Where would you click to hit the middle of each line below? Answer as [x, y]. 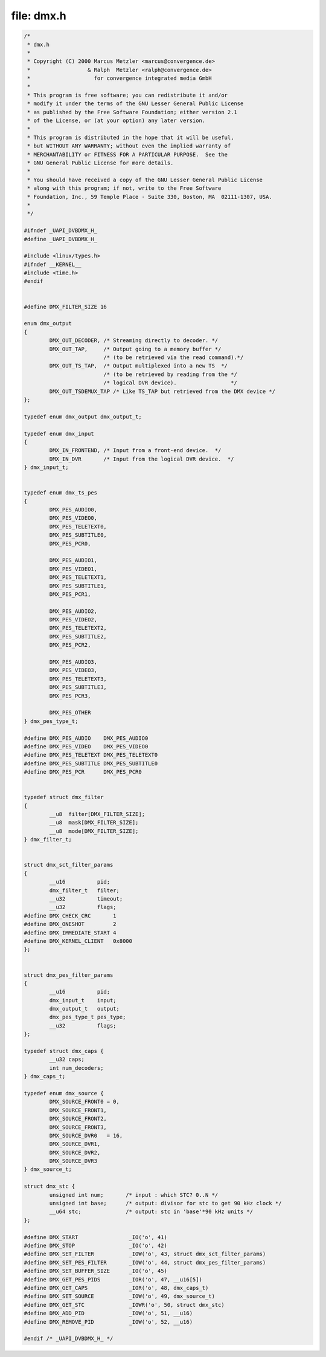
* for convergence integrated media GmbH [120, 78]
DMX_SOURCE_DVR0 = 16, [86, 1135]
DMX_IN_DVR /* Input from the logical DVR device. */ [142, 459]
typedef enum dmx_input [59, 433]
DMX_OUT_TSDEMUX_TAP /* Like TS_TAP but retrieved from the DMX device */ [162, 391]
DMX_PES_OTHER [70, 713]
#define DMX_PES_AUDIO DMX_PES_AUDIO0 [86, 738]
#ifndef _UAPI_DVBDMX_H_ [61, 231]
